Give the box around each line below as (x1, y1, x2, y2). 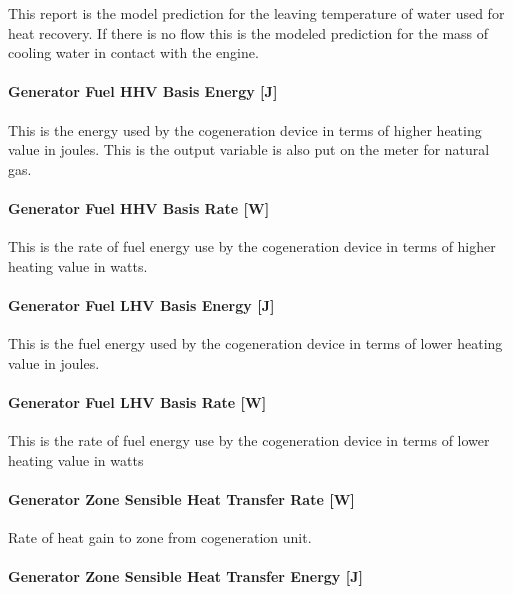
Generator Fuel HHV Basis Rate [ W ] (8, 197, 270, 218)
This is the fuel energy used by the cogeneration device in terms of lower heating (8, 333, 503, 354)
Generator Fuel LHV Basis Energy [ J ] (8, 294, 275, 315)
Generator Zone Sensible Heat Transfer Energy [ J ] (8, 566, 364, 587)
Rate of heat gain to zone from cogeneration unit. (8, 527, 312, 548)
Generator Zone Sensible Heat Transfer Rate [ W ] (8, 488, 355, 509)
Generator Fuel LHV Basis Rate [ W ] (8, 391, 267, 412)
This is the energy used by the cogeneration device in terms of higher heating (8, 119, 482, 140)
